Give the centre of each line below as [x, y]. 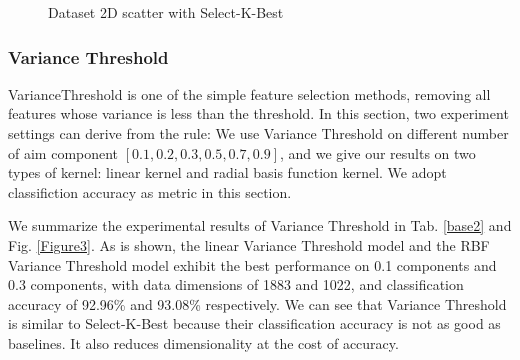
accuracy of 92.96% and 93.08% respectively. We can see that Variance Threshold [257, 303]
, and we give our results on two [377, 152]
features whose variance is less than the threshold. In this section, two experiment [258, 113]
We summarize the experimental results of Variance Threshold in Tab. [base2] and [260, 225]
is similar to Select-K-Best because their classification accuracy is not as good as [254, 323]
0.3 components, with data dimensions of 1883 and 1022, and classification [236, 284]
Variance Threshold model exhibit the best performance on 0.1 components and [252, 264]
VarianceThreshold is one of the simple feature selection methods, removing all [249, 93]
